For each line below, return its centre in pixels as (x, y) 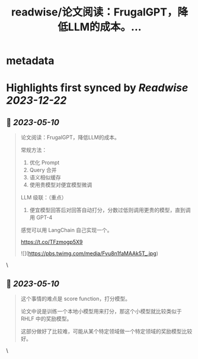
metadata (30, 61)
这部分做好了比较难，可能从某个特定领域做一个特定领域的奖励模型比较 (106, 331)
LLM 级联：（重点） (44, 198)
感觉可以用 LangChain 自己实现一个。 (66, 230)
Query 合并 (43, 170)
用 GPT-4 (41, 218)
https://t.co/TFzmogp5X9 (52, 242)
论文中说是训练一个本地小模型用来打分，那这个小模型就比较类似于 (101, 311)
